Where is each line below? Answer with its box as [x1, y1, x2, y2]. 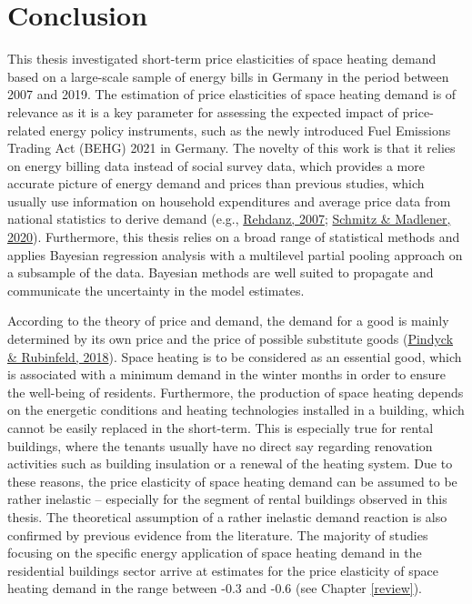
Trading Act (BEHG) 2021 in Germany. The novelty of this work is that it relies [7, 138, 456, 157]
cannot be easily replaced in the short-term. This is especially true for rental [7, 418, 434, 437]
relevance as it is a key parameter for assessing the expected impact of [7, 102, 398, 121]
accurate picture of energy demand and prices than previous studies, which [7, 174, 425, 193]
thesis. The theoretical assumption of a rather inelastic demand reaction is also [7, 507, 447, 526]
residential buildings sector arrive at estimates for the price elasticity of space [7, 560, 439, 579]
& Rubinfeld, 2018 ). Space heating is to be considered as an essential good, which [7, 347, 462, 366]
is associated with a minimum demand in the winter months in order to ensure [7, 365, 446, 384]
